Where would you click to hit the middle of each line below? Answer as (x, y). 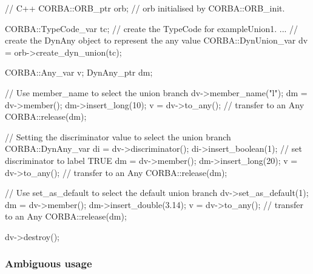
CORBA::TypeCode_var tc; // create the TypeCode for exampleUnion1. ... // (152, 28)
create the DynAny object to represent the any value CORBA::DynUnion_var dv (156, 40)
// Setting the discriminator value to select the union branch (118, 136)
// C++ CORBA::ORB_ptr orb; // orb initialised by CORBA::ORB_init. (145, 8)
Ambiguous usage (49, 263)
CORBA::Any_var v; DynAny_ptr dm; (79, 72)
